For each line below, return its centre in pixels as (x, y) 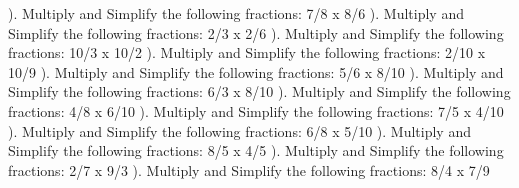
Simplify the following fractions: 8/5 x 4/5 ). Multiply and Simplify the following (256, 150)
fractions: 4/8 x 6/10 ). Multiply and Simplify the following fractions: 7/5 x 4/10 (256, 110)
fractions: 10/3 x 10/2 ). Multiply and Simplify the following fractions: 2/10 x (247, 52)
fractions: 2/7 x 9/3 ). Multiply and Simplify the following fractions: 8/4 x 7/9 (249, 169)
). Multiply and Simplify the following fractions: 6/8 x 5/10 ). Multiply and (239, 130)
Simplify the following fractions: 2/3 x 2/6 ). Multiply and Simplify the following (256, 32)
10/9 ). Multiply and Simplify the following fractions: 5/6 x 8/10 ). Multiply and (256, 71)
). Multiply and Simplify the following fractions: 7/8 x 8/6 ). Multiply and (236, 13)
